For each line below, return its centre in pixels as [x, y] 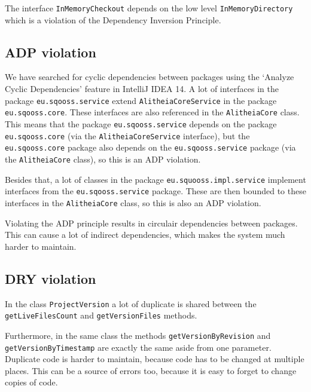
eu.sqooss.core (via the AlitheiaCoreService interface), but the [127, 135]
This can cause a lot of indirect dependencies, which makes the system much [145, 235]
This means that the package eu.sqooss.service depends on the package [141, 123]
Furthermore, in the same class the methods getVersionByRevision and [138, 335]
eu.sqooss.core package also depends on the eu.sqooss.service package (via [150, 147]
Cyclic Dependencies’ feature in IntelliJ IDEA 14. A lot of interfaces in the [142, 89]
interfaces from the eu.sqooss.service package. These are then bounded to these [155, 191]
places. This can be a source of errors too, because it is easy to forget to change [151, 370]
